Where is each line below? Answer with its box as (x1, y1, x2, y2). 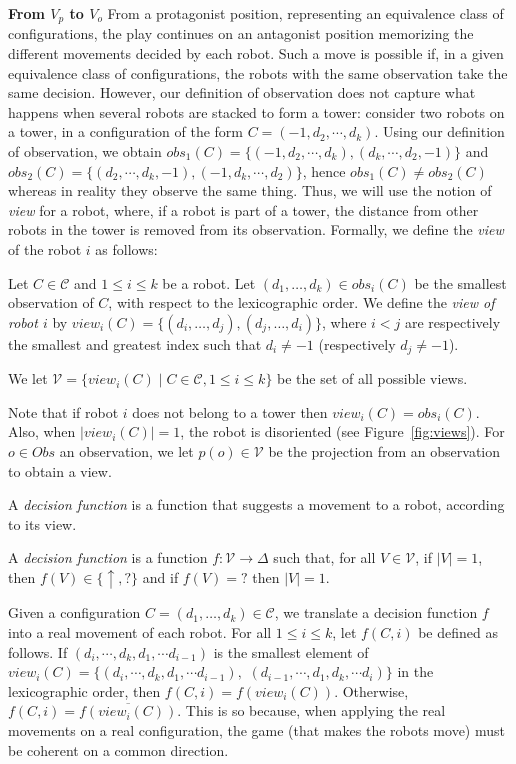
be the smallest (414, 272, 507, 293)
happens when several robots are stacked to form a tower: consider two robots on (8, 101, 505, 122)
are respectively (405, 311, 501, 332)
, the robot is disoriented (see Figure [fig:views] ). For (180, 421, 505, 442)
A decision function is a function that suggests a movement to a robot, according (8, 494, 505, 515)
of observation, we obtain (8, 141, 162, 162)
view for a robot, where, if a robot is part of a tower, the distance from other (8, 199, 479, 220)
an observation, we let (59, 441, 194, 461)
